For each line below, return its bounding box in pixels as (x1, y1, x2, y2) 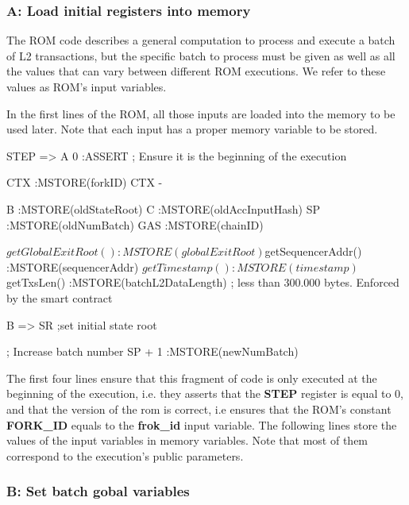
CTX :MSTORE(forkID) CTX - (6, 174, 163, 191)
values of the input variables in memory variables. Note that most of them (6, 432, 368, 449)
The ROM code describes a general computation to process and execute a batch (6, 32, 395, 48)
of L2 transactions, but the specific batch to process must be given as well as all (6, 47, 395, 64)
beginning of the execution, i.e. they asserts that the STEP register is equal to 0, (6, 385, 403, 402)
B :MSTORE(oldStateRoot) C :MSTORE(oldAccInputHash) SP (6, 200, 321, 217)
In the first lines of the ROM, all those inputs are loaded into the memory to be (6, 105, 395, 121)
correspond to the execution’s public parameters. (6, 447, 244, 464)
